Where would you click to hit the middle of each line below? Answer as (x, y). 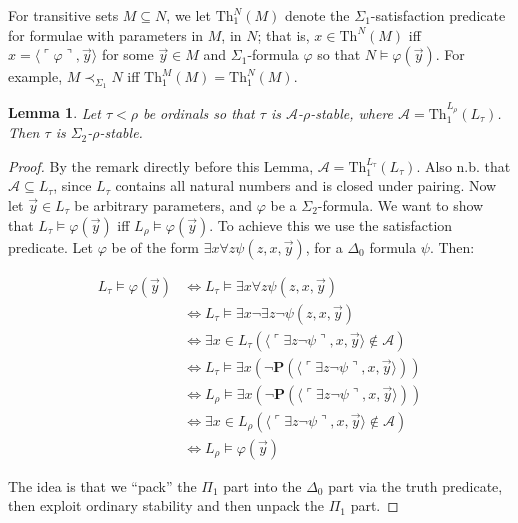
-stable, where (352, 112)
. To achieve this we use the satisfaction (331, 224)
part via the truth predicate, (415, 485)
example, (35, 76)
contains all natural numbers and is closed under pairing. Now (306, 185)
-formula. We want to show (400, 204)
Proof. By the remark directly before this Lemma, (161, 165)
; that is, (283, 34)
